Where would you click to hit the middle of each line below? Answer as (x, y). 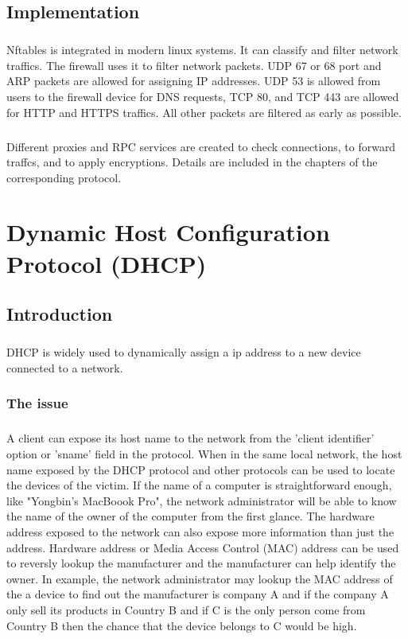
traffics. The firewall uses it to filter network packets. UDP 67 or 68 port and (194, 65)
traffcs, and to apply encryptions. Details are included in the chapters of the (192, 162)
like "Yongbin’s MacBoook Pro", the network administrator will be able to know (202, 500)
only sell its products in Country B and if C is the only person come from (186, 609)
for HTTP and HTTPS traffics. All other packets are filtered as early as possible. (204, 112)
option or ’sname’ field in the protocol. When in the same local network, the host (204, 454)
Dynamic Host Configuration (168, 232)
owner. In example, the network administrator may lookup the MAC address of (200, 578)
